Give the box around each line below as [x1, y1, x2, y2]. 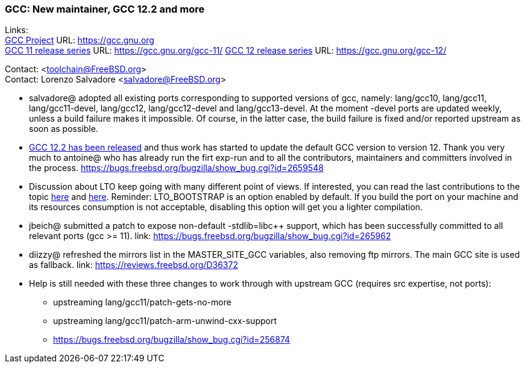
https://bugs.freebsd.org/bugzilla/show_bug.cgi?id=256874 [53, 334, 291, 345]
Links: [5, 25, 28, 36]
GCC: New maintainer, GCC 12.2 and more [5, 3, 205, 15]
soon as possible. [29, 123, 98, 134]
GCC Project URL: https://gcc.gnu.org [5, 35, 154, 46]
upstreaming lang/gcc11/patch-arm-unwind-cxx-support [53, 316, 277, 326]
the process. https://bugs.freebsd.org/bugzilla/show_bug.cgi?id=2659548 [29, 163, 324, 173]
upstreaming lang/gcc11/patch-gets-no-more [53, 297, 231, 308]
